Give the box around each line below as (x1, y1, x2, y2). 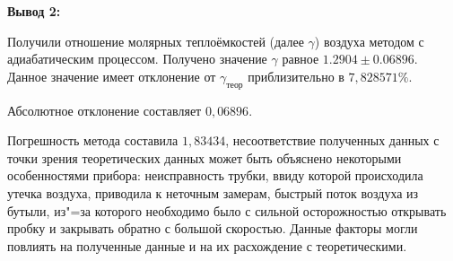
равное (282, 49, 319, 68)
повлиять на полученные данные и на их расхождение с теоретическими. (7, 236, 407, 255)
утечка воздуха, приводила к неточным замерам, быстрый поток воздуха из (7, 183, 419, 202)
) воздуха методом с (314, 31, 424, 50)
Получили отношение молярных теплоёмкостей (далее (7, 31, 304, 50)
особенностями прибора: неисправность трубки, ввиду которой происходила (7, 166, 423, 185)
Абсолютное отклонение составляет (7, 100, 202, 119)
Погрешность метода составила (7, 131, 179, 150)
